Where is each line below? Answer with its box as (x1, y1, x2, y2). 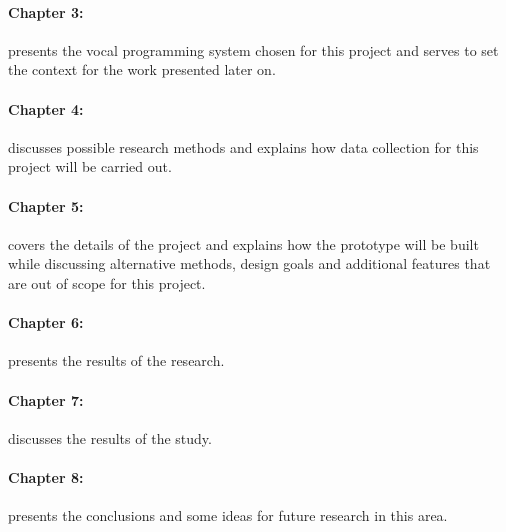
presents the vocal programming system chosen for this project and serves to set (8, 39, 499, 60)
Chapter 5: (8, 195, 84, 216)
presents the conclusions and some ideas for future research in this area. (8, 505, 448, 526)
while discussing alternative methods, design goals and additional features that (8, 253, 491, 274)
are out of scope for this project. (8, 272, 206, 293)
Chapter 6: (8, 312, 84, 333)
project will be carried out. (8, 156, 172, 177)
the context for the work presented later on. (8, 59, 276, 80)
